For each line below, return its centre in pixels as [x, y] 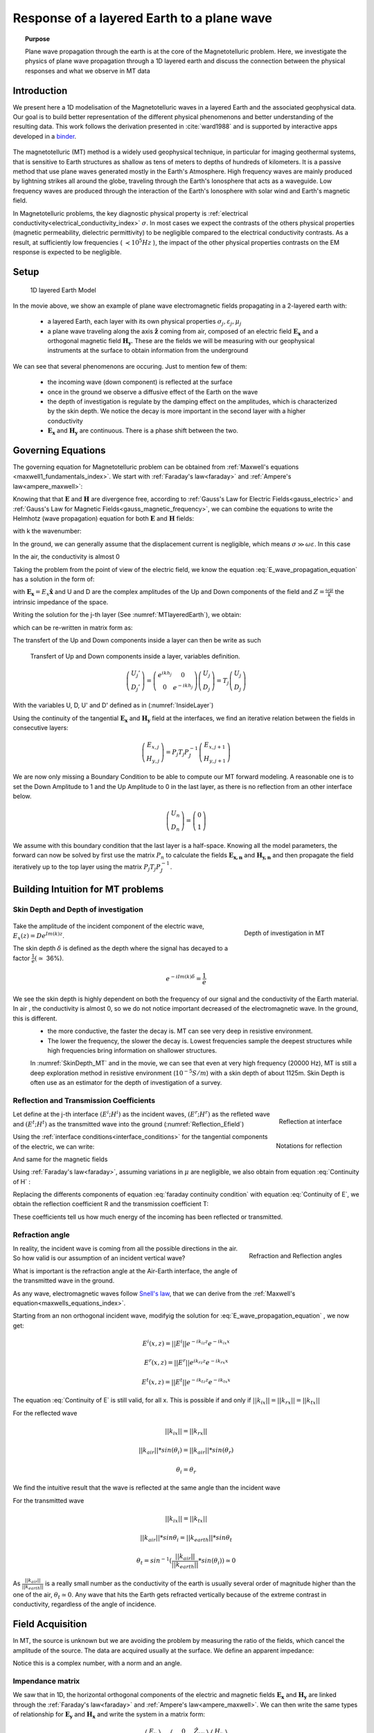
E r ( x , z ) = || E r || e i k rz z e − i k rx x [186, 1362]
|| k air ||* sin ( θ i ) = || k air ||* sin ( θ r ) [186, 1451]
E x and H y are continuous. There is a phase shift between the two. [143, 431]
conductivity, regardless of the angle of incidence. [84, 1604]
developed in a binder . [45, 136]
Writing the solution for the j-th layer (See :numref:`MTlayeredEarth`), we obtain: [127, 615]
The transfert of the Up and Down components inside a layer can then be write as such [137, 641]
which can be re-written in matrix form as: [73, 627]
